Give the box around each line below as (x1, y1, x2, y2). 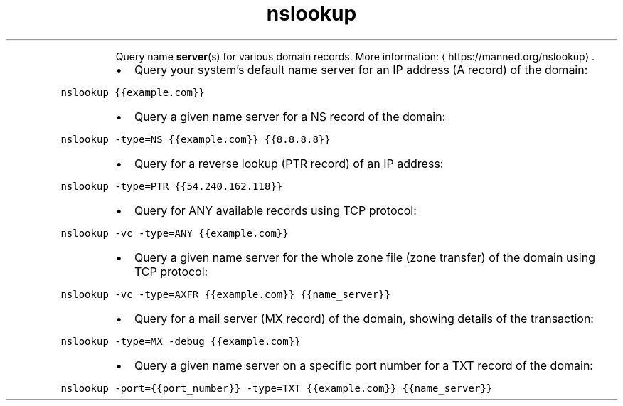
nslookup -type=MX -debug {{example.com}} (60, 335, 301, 347)
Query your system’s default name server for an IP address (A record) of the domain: (134, 62, 588, 77)
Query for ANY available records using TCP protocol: (134, 203, 417, 218)
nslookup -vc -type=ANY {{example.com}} (60, 227, 289, 239)
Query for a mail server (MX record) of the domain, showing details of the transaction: (134, 311, 594, 326)
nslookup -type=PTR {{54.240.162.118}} (60, 180, 283, 192)
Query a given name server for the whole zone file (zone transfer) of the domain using (134, 250, 595, 265)
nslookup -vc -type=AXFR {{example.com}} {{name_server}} (60, 288, 390, 300)
